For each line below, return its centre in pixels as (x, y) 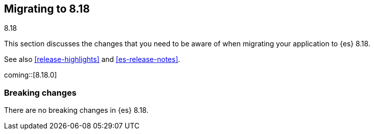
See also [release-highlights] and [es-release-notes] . (92, 59)
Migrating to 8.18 (47, 9)
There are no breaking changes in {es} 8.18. (76, 110)
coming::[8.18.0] (30, 75)
